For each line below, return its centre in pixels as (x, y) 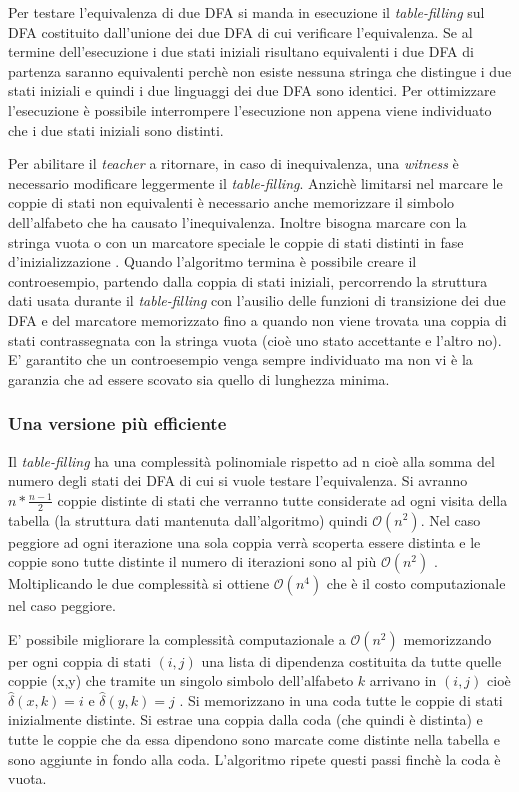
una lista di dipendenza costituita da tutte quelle (351, 660)
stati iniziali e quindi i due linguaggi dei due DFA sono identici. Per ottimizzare (252, 90)
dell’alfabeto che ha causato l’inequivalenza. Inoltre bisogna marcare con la (237, 221)
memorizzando (447, 638)
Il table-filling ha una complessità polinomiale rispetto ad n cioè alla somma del (251, 460)
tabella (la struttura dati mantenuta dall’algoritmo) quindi (188, 519)
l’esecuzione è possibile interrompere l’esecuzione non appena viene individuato (250, 109)
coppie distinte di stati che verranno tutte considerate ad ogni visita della (282, 499)
